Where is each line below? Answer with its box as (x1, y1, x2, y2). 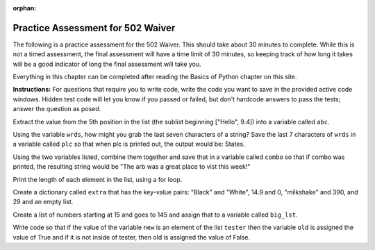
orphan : (12, 4, 37, 12)
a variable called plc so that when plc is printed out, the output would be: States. (12, 140, 246, 149)
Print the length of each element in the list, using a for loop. (12, 175, 183, 183)
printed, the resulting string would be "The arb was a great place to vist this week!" (12, 162, 251, 171)
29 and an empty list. (12, 198, 74, 206)
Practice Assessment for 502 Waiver (12, 22, 176, 34)
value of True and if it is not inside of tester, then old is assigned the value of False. (12, 233, 250, 241)
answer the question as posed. (12, 105, 101, 113)
